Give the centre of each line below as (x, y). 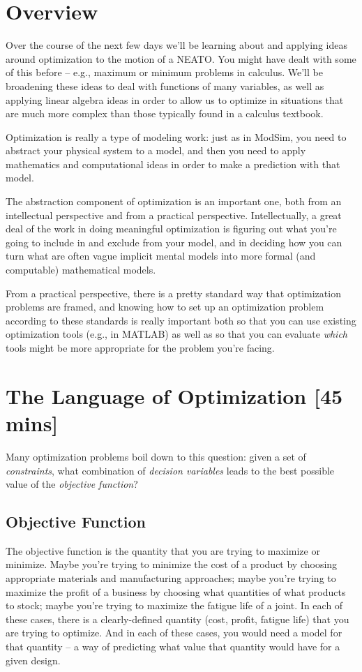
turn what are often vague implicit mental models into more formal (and (161, 256)
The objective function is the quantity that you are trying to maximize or (163, 550)
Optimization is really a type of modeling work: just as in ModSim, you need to (176, 136)
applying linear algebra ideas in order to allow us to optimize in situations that (175, 99)
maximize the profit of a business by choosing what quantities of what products (176, 591)
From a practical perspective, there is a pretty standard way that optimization (173, 293)
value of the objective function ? (72, 484)
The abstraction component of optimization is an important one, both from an (174, 201)
